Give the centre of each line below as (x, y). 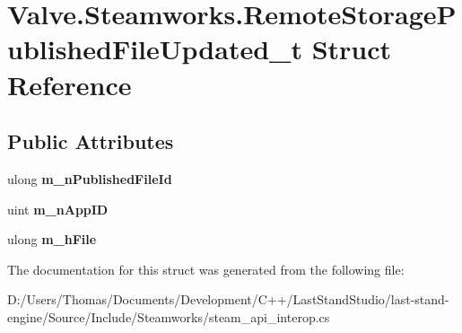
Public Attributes (91, 141)
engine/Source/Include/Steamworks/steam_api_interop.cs (169, 316)
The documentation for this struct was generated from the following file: (206, 269)
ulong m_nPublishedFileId (90, 178)
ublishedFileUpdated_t (155, 49)
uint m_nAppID (58, 209)
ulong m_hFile (52, 239)
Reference (70, 84)
